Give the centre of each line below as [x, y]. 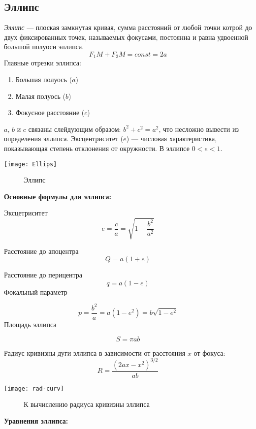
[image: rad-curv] [34, 388]
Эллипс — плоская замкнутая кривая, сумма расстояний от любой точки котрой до [128, 27]
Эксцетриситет [26, 213]
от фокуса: [209, 352]
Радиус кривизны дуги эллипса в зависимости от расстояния [95, 352]
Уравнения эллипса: [36, 420]
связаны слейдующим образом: [75, 129]
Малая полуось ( [40, 96]
